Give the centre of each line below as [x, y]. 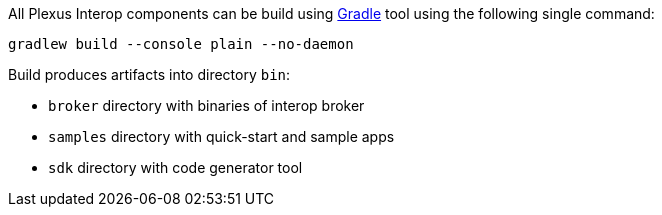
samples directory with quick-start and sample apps [221, 136]
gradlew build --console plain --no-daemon [181, 44]
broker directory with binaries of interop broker [206, 105]
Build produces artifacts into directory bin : [149, 74]
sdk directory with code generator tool [175, 167]
